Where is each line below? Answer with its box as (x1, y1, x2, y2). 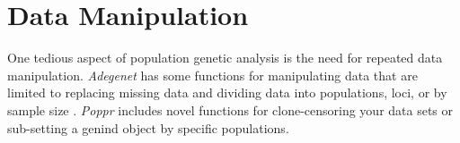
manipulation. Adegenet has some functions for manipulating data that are (7, 65, 418, 84)
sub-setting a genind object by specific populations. (7, 118, 289, 137)
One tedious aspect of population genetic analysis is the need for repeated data (7, 48, 443, 67)
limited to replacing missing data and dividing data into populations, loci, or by (7, 83, 447, 102)
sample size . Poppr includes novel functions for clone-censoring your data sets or (7, 100, 454, 119)
